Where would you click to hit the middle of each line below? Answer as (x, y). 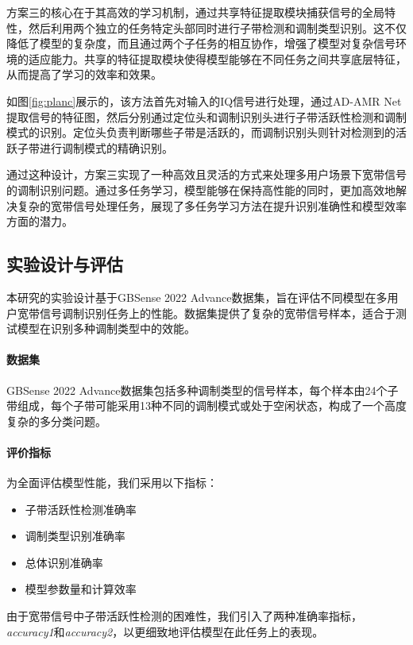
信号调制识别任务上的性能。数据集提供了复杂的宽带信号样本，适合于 (217, 313)
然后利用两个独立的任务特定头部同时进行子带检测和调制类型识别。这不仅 (217, 27)
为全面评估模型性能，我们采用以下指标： (112, 483)
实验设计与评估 (65, 264)
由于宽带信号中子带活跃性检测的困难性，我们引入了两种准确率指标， (184, 616)
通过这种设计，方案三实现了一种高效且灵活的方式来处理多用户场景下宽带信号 (206, 174)
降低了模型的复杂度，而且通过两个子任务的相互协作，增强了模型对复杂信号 (201, 43)
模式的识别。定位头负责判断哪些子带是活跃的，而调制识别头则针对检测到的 (201, 132)
